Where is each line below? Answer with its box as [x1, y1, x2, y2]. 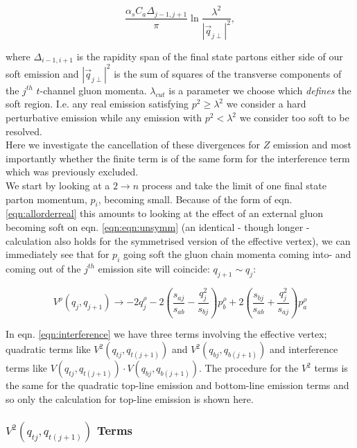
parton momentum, [6, 191, 87, 206]
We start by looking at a [6, 178, 110, 193]
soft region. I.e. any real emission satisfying [6, 96, 189, 111]
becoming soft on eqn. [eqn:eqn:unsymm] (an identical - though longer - [6, 220, 310, 234]
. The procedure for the [198, 361, 299, 375]
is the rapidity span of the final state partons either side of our [76, 49, 343, 63]
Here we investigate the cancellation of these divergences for [6, 137, 261, 152]
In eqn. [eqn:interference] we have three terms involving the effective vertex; [6, 327, 327, 341]
